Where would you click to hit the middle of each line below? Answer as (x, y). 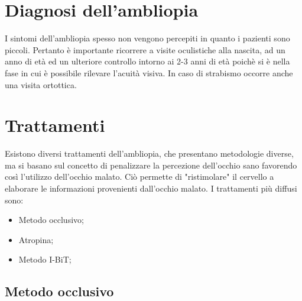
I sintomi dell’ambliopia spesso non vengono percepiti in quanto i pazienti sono (147, 38)
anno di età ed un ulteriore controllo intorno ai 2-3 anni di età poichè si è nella (147, 61)
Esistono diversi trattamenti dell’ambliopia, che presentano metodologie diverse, (149, 153)
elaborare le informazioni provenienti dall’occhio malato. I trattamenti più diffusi (151, 188)
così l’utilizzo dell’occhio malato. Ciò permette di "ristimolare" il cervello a (139, 177)
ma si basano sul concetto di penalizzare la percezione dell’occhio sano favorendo (151, 165)
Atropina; (36, 239)
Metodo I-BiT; (45, 259)
